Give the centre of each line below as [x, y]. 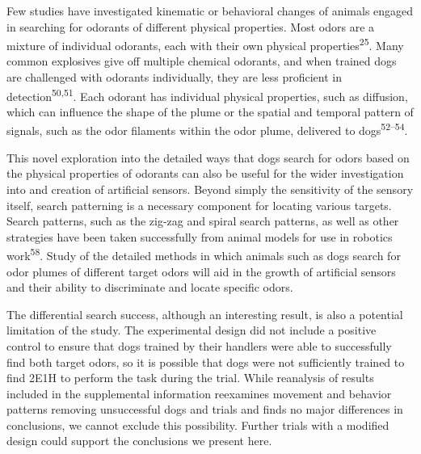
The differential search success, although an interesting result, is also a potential [205, 314]
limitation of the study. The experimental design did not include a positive [192, 330]
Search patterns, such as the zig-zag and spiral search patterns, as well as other [203, 221]
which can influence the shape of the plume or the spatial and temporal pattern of [210, 111]
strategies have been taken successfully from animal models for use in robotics [200, 236]
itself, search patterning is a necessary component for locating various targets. [199, 205]
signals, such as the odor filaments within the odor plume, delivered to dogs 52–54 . [207, 129]
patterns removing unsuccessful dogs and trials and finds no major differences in [205, 409]
